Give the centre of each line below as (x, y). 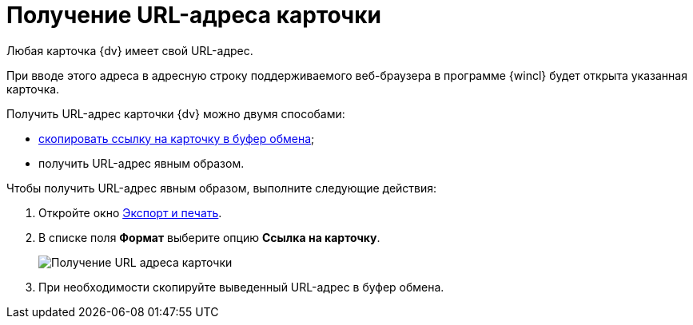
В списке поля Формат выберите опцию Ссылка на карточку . (209, 237)
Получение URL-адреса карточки (194, 15)
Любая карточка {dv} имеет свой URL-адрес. (130, 50)
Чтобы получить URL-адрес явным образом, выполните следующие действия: (222, 188)
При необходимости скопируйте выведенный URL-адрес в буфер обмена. (241, 287)
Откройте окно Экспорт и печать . (130, 212)
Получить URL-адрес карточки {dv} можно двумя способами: (176, 113)
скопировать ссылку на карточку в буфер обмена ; (177, 138)
